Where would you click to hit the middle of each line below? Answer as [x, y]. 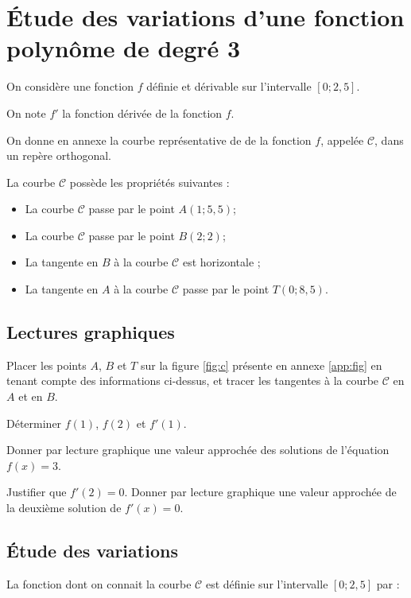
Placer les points [47, 365]
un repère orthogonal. [59, 155]
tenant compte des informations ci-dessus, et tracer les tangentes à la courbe [193, 381]
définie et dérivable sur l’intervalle [229, 86]
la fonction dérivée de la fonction [142, 113]
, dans [389, 140]
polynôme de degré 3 [124, 48]
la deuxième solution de [64, 508]
